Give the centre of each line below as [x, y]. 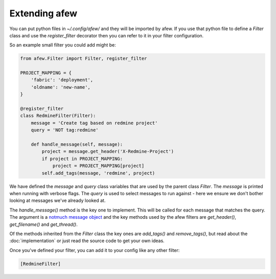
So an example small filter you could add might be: [63, 45]
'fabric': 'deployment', [62, 80]
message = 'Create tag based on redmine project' [94, 123]
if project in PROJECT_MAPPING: [82, 159]
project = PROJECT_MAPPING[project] [98, 166]
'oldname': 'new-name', [61, 87]
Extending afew [43, 13]
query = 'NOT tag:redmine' [65, 130]
